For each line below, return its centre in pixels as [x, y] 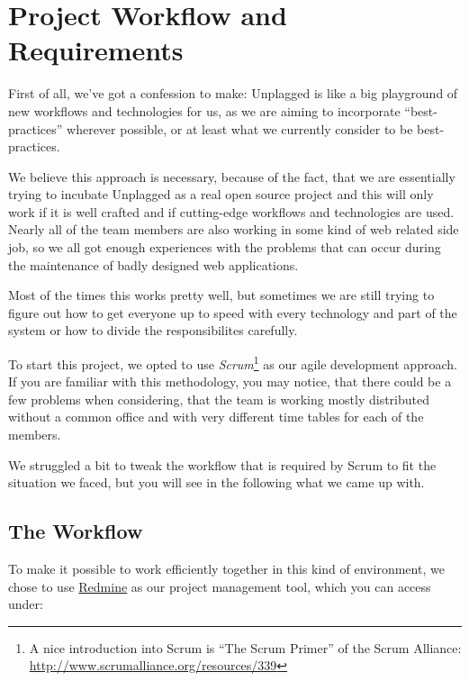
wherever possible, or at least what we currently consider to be [240, 128]
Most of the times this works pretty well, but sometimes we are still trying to [221, 295]
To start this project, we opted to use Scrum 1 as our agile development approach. [233, 363]
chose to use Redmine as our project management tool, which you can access [220, 586]
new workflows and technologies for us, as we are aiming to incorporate [204, 110]
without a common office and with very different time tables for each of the [216, 417]
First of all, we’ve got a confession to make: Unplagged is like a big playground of [233, 93]
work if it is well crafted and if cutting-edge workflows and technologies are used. [231, 211]
